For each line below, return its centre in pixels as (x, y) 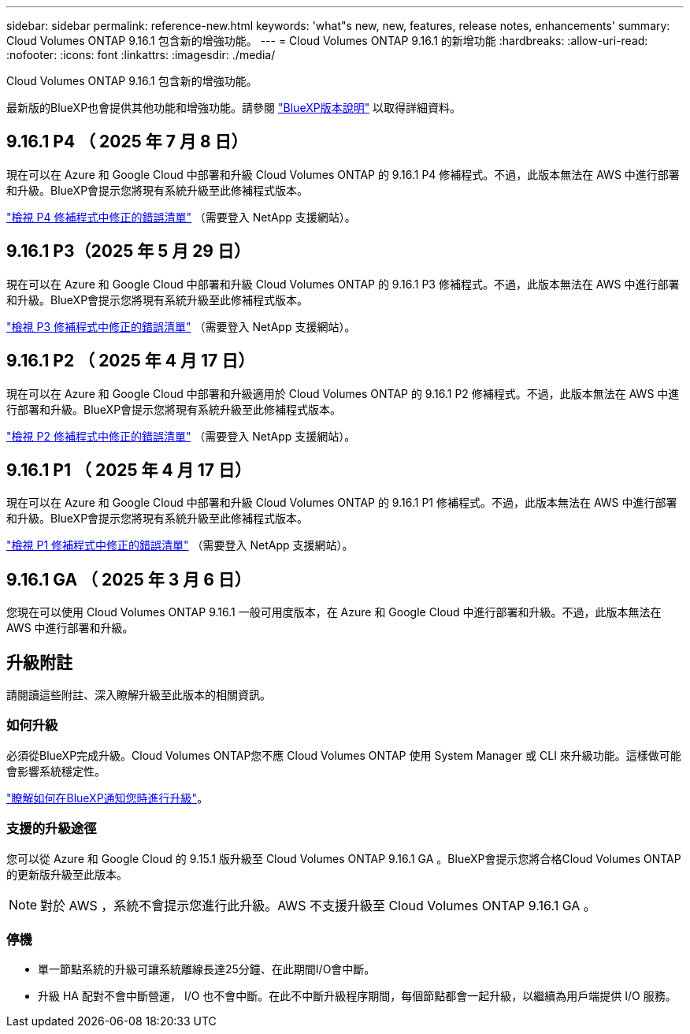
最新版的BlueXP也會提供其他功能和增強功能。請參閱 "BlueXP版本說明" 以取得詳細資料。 (234, 108)
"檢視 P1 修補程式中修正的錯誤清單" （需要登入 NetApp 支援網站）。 (180, 545)
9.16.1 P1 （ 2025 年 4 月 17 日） (129, 470)
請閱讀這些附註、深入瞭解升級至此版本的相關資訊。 (139, 695)
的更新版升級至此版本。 (67, 874)
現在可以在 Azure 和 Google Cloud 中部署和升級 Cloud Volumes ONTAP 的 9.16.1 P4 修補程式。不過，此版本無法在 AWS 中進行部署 (343, 174)
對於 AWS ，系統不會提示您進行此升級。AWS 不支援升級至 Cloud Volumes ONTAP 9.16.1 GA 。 (318, 905)
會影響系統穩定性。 (56, 771)
